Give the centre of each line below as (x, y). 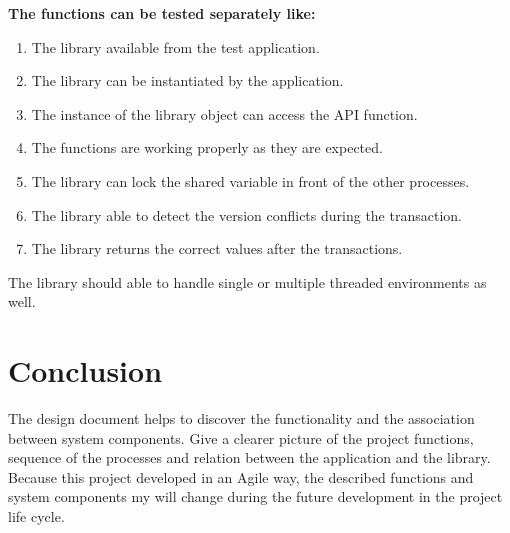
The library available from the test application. (175, 46)
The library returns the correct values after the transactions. (217, 248)
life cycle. (36, 516)
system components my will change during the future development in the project (255, 496)
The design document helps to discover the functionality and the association (241, 418)
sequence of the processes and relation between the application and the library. (249, 457)
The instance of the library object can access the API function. (224, 113)
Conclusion (85, 370)
